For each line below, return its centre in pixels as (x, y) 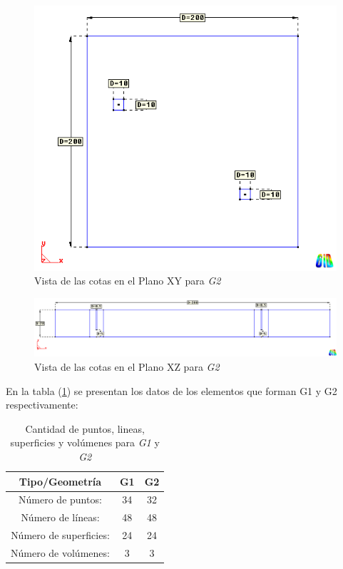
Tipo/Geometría (60, 481)
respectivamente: (42, 405)
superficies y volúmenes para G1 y (85, 442)
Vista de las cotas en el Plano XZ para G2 (127, 366)
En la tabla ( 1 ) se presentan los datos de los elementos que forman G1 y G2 (171, 390)
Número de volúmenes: (60, 552)
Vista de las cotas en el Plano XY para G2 (128, 281)
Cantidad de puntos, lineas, (85, 428)
